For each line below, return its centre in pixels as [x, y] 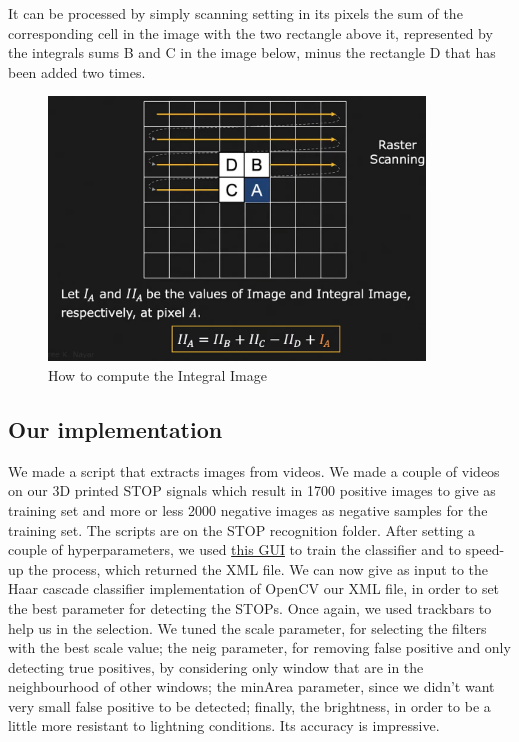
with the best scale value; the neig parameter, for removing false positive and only [259, 647]
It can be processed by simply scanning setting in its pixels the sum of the [235, 13]
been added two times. [77, 71]
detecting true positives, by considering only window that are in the [216, 666]
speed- [485, 549]
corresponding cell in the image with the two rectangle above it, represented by [250, 32]
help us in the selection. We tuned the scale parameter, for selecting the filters [247, 627]
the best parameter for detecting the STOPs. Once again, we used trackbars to [250, 607]
